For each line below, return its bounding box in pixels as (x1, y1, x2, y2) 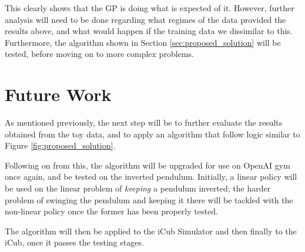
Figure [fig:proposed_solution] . (5, 139, 116, 152)
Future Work (5, 82, 112, 106)
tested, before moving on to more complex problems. (5, 48, 194, 60)
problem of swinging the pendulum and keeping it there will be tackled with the (5, 193, 293, 206)
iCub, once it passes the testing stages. (5, 236, 144, 248)
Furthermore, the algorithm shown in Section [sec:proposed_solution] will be (5, 36, 281, 48)
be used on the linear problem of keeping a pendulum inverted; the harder (5, 182, 271, 194)
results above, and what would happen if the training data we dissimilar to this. (5, 25, 293, 37)
